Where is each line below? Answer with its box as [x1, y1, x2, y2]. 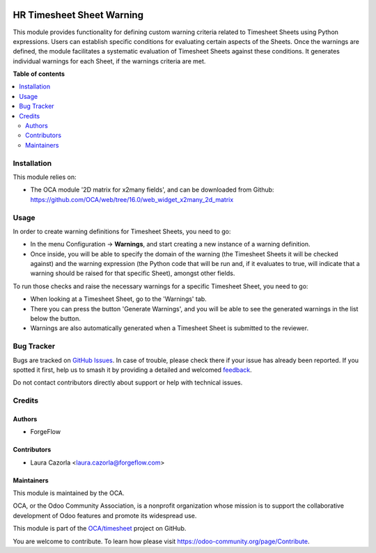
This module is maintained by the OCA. [13, 489, 125, 497]
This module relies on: [13, 173, 77, 181]
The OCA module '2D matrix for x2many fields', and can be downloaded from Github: [30, 185, 274, 194]
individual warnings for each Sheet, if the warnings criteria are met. [13, 56, 206, 65]
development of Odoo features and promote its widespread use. [13, 511, 197, 520]
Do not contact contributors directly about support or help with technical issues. [13, 378, 243, 387]
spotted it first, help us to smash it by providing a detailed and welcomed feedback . [13, 366, 252, 374]
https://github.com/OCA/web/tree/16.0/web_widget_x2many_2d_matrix [30, 195, 234, 203]
